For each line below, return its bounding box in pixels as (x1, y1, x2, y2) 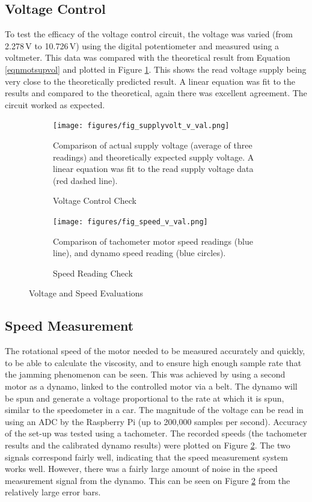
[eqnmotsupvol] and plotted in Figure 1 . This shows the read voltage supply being (5, 63, 307, 75)
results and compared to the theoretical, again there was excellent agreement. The (5, 87, 307, 99)
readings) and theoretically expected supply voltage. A (53, 150, 254, 163)
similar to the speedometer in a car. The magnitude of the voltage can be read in (5, 403, 304, 416)
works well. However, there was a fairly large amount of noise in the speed (5, 462, 278, 475)
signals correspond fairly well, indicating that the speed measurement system (5, 450, 288, 463)
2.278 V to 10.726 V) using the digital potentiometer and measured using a (5, 39, 280, 52)
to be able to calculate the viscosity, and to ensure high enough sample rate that (5, 356, 302, 369)
